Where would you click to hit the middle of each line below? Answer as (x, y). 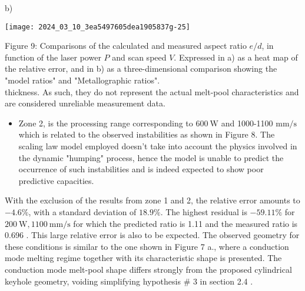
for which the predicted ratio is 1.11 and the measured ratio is (185, 223)
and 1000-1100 (247, 123)
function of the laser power (53, 57)
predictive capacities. (56, 180)
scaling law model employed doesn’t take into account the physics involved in (158, 146)
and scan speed (139, 57)
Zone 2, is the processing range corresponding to (106, 123)
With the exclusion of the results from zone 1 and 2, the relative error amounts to (152, 200)
